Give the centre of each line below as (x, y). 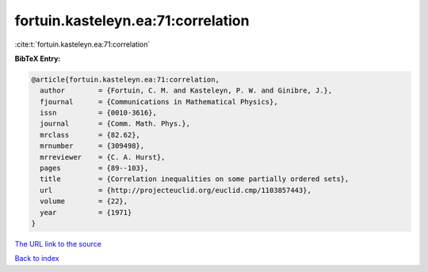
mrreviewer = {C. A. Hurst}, (103, 157)
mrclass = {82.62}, (90, 135)
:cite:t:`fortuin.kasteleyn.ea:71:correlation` (82, 44)
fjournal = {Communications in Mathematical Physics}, (159, 102)
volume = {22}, (84, 201)
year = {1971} (86, 212)
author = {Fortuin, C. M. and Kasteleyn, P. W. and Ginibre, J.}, (186, 91)
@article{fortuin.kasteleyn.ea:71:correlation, (125, 79)
